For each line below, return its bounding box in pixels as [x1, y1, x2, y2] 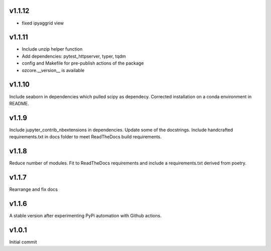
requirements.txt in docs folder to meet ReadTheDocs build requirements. [9, 134, 162, 140]
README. [9, 100, 30, 106]
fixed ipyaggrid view [22, 20, 64, 26]
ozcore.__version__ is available [22, 67, 85, 73]
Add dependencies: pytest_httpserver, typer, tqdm [22, 53, 126, 59]
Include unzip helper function [22, 46, 83, 52]
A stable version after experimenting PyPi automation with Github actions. [9, 212, 162, 218]
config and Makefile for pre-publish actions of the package [22, 60, 144, 66]
